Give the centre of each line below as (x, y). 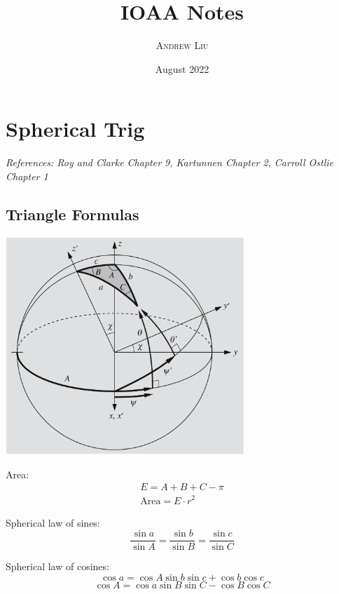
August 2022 (182, 68)
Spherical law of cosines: (57, 566)
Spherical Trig (75, 129)
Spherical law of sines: (53, 522)
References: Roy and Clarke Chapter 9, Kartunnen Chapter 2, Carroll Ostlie (169, 162)
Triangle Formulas (72, 214)
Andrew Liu (182, 45)
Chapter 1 (27, 176)
